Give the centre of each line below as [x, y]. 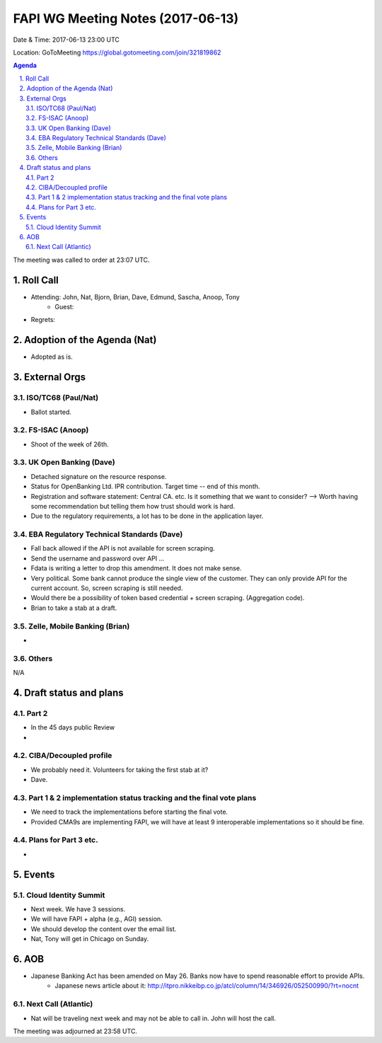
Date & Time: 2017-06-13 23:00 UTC [66, 40]
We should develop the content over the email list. [104, 929]
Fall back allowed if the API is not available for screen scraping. [123, 548]
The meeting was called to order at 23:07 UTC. [81, 260]
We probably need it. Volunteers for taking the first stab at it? [120, 770]
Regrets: [43, 320]
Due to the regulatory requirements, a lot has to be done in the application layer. [147, 516]
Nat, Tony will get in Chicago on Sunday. [90, 939]
